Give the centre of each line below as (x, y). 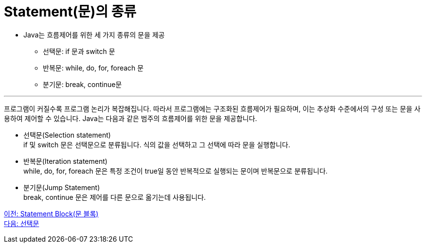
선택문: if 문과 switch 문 (79, 51)
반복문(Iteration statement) (65, 161)
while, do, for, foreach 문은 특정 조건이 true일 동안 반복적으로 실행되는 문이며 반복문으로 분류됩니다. (176, 171)
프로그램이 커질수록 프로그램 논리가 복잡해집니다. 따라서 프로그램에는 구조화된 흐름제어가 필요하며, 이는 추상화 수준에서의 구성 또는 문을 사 (212, 108)
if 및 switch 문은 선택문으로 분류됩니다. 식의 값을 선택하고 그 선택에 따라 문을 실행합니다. (157, 144)
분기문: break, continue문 (82, 84)
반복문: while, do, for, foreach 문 (93, 68)
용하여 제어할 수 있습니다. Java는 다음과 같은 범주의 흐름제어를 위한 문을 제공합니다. (131, 118)
